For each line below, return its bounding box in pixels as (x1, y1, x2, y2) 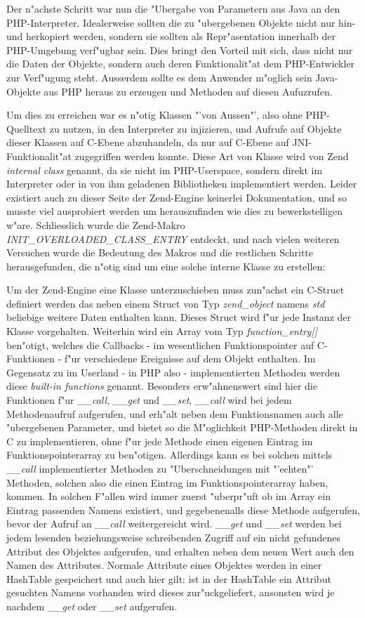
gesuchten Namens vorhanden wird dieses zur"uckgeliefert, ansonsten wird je (6, 585, 335, 600)
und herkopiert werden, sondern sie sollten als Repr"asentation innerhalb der (6, 29, 336, 44)
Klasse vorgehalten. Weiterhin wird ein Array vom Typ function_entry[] (6, 324, 317, 338)
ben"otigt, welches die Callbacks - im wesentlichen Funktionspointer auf (6, 337, 314, 352)
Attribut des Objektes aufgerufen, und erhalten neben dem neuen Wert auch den (6, 544, 354, 558)
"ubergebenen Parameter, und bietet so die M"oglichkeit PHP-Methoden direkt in (6, 420, 358, 435)
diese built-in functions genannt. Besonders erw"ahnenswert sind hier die (6, 379, 317, 393)
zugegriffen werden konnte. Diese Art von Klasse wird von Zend (74, 148, 349, 163)
